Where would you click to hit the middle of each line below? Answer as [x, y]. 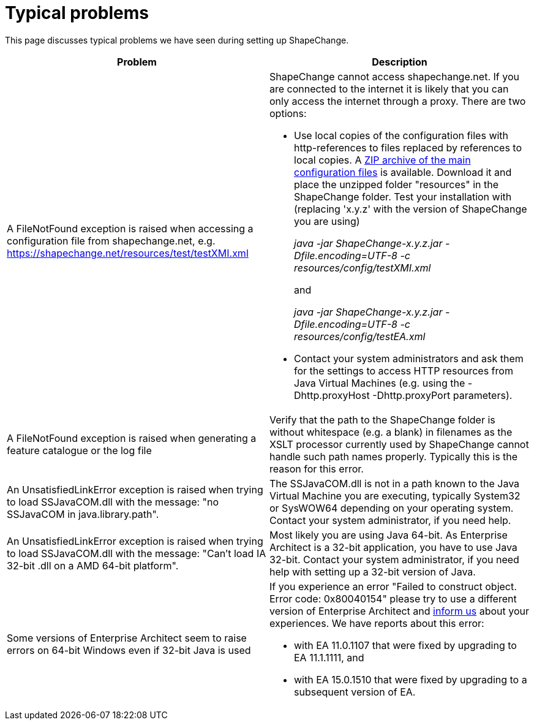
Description [400, 62]
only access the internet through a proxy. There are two [398, 101]
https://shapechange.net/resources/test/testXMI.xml [128, 253]
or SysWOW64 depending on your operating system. [392, 508]
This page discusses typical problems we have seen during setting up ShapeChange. [177, 40]
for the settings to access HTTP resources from [404, 370]
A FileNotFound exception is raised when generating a [132, 438]
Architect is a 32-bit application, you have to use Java [393, 547]
